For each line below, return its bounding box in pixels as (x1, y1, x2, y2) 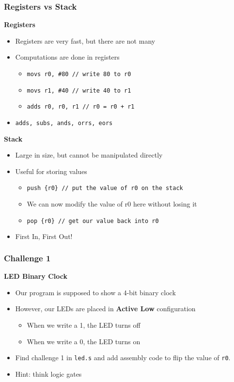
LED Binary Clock (4, 271, 67, 281)
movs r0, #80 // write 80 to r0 (27, 71, 131, 78)
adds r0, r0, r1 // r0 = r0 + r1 (27, 103, 135, 111)
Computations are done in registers (15, 52, 120, 62)
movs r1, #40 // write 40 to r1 (27, 87, 131, 94)
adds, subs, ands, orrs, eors (15, 119, 113, 127)
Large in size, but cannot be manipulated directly (15, 150, 163, 160)
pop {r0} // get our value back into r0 (27, 217, 159, 224)
